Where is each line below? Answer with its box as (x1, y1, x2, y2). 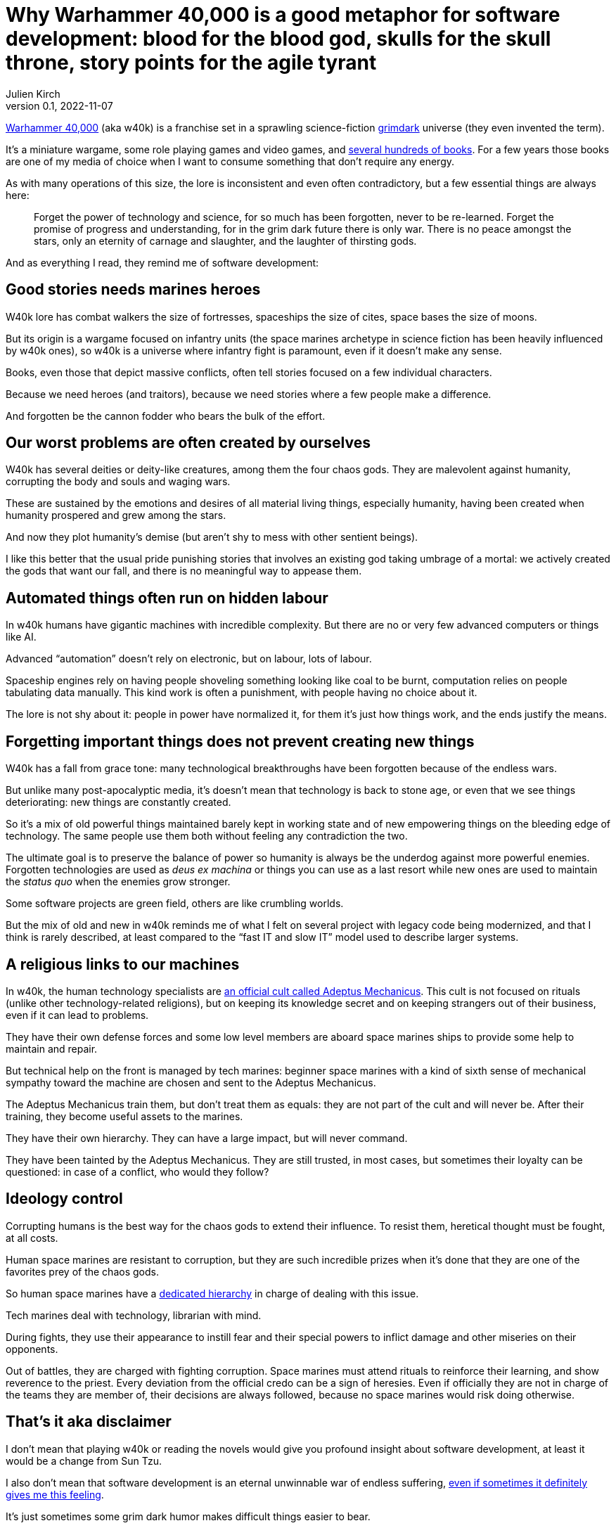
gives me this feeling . (6, 1488, 104, 1501)
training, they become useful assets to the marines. (6, 1110, 243, 1122)
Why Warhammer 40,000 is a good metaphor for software (6, 3, 560, 27)
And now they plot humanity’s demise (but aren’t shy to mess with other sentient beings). (6, 531, 418, 544)
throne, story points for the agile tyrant (6, 51, 377, 75)
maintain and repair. (6, 1042, 98, 1055)
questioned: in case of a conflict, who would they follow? (6, 1165, 269, 1178)
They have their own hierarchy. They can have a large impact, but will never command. (6, 1131, 408, 1144)
